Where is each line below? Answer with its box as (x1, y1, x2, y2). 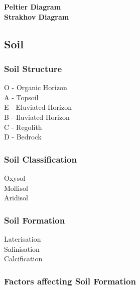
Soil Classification (4, 153, 77, 165)
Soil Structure (4, 62, 62, 75)
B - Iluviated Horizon (4, 111, 70, 122)
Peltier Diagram (4, 2, 61, 12)
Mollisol (4, 182, 28, 193)
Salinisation (4, 243, 40, 254)
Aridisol (4, 192, 28, 203)
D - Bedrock (4, 131, 42, 142)
